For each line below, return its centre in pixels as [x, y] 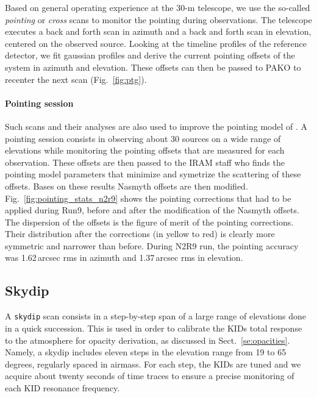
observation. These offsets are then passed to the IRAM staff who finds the [145, 162]
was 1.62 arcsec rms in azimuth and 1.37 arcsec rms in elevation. [124, 258]
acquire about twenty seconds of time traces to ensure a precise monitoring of [150, 376]
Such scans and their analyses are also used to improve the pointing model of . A [156, 126]
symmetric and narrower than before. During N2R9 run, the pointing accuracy [152, 245]
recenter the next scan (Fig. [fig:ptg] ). [76, 79]
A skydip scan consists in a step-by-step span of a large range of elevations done [155, 316]
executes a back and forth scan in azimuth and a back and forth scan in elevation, [158, 31]
